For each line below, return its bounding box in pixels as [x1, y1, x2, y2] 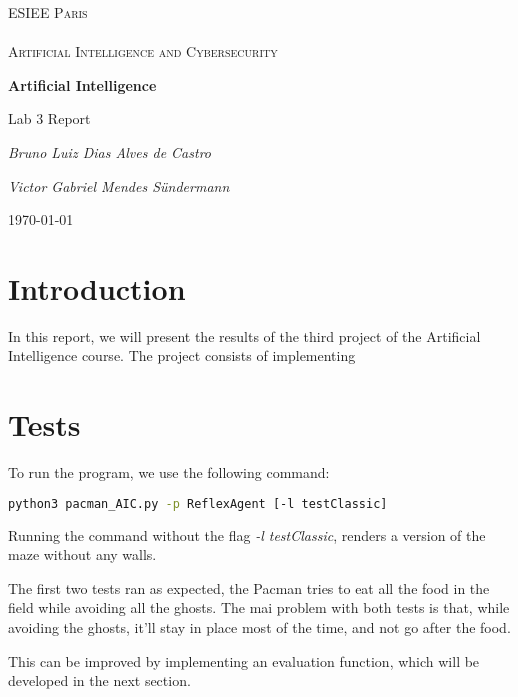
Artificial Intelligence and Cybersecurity [8, 41, 278, 62]
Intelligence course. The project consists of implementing [8, 345, 356, 366]
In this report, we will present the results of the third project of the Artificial [8, 325, 481, 346]
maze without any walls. [8, 544, 157, 565]
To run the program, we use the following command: [8, 462, 330, 483]
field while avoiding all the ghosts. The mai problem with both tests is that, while [8, 597, 510, 618]
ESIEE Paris [8, 2, 88, 22]
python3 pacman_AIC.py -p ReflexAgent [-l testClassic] [8, 496, 388, 511]
